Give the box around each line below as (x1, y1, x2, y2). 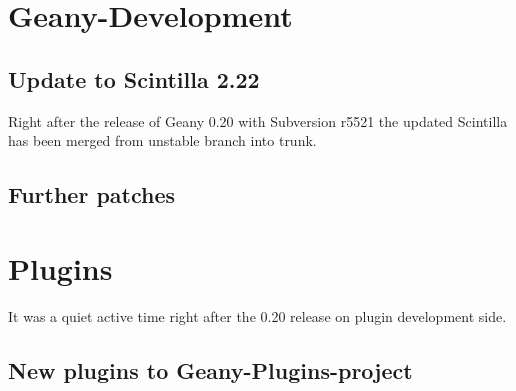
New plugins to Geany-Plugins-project (8, 354, 413, 385)
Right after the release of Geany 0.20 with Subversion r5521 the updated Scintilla (8, 110, 508, 131)
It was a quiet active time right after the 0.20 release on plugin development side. (8, 305, 507, 326)
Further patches (8, 179, 176, 210)
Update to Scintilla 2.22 (8, 63, 260, 94)
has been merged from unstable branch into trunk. (8, 130, 317, 151)
